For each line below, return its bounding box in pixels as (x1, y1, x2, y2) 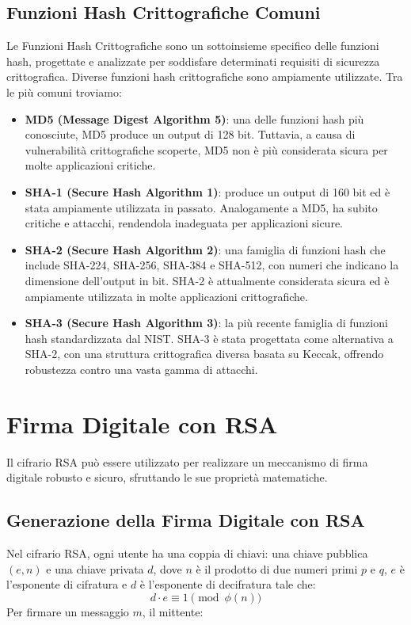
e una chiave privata (46, 560, 144, 577)
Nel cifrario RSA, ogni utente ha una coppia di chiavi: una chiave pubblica (6, 545, 368, 561)
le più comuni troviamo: (6, 83, 122, 100)
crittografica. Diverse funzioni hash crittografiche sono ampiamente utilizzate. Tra (6, 68, 403, 85)
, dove (153, 560, 182, 577)
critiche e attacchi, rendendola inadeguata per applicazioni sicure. (25, 215, 343, 231)
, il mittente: (142, 603, 204, 619)
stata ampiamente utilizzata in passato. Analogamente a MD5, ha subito (25, 199, 378, 215)
